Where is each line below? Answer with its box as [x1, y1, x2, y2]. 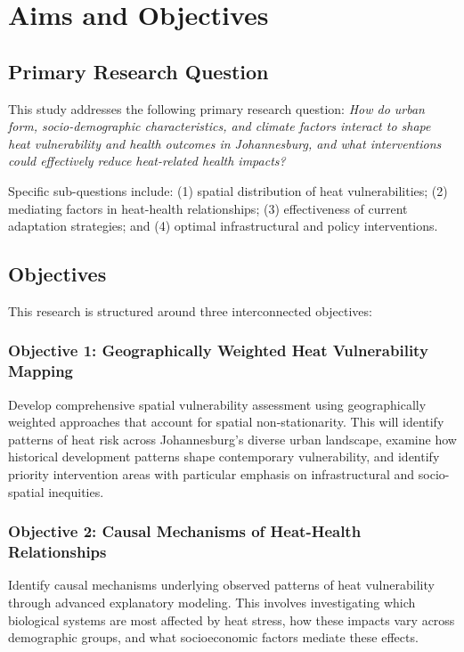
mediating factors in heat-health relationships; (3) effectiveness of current [8, 199, 408, 217]
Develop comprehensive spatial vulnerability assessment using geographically [8, 395, 427, 413]
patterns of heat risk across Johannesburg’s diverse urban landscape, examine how [8, 429, 457, 448]
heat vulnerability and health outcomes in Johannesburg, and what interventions [8, 134, 442, 152]
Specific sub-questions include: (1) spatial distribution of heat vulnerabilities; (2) [8, 181, 448, 200]
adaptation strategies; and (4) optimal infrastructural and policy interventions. [8, 216, 438, 235]
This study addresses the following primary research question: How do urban [8, 99, 425, 118]
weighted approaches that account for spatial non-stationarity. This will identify [8, 412, 444, 431]
